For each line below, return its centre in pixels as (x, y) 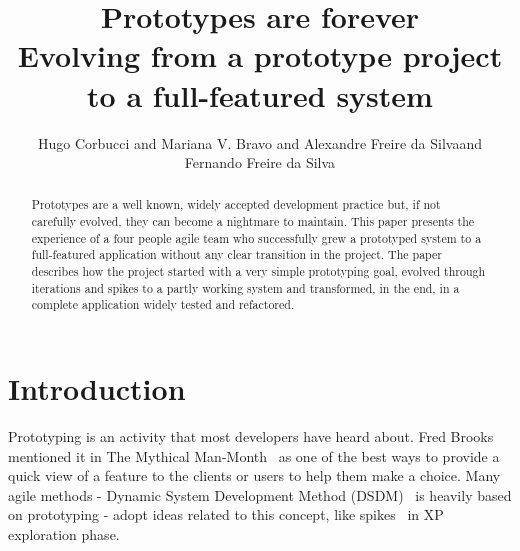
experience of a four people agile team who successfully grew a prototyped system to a (256, 237)
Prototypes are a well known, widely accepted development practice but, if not (236, 204)
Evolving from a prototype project (260, 55)
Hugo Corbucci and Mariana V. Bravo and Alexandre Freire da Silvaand (259, 142)
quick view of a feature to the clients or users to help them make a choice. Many (254, 475)
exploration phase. (64, 533)
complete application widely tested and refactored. (163, 304)
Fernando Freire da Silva (260, 162)
